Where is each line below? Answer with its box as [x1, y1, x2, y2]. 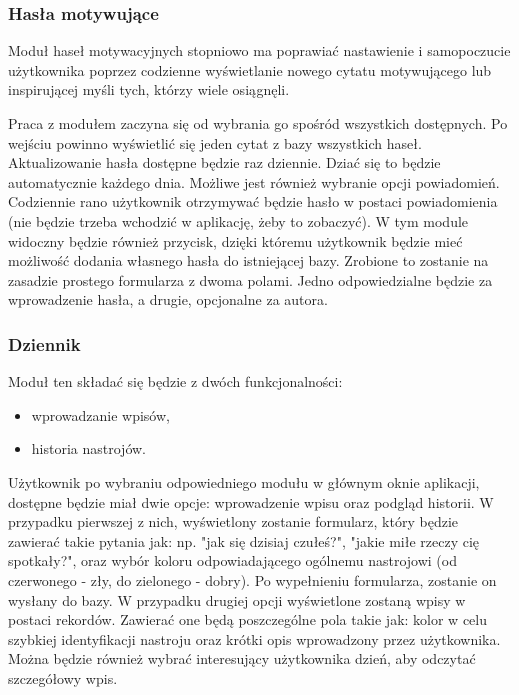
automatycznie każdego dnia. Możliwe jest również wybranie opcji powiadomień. [8, 171, 500, 192]
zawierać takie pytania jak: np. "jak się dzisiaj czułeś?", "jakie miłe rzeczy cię [8, 530, 480, 551]
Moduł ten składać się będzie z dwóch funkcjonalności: [8, 371, 343, 392]
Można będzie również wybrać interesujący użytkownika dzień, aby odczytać [8, 648, 476, 669]
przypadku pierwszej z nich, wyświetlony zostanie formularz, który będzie [8, 511, 458, 532]
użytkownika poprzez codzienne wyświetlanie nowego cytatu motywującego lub [8, 59, 492, 80]
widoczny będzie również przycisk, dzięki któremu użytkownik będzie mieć [8, 230, 463, 251]
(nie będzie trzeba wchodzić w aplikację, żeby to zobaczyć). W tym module [8, 210, 469, 231]
